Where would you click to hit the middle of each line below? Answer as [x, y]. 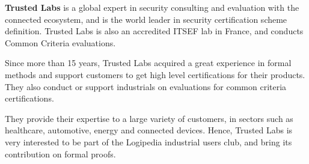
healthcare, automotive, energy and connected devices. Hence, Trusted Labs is [149, 130]
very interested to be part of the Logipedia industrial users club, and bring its [148, 141]
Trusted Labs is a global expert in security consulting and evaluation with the [152, 7]
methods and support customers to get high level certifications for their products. [155, 74]
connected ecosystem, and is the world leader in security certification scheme [146, 19]
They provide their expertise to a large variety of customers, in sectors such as [149, 118]
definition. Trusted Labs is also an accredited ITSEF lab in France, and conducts [154, 31]
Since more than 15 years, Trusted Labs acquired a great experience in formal [148, 63]
